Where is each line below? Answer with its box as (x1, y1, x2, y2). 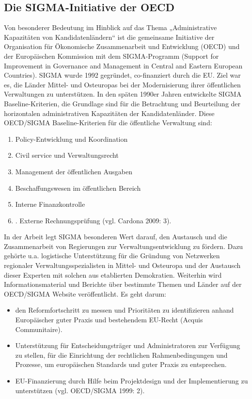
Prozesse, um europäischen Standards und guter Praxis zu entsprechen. (15, 359, 227, 369)
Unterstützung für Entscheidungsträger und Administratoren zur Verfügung (15, 340, 240, 350)
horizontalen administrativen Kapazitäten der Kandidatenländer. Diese (4, 108, 215, 118)
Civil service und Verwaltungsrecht (15, 150, 119, 160)
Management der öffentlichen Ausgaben (15, 166, 133, 176)
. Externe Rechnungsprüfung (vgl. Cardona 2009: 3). (15, 215, 172, 225)
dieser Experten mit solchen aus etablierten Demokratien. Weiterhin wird (4, 269, 222, 280)
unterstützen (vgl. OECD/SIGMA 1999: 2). (15, 385, 145, 395)
